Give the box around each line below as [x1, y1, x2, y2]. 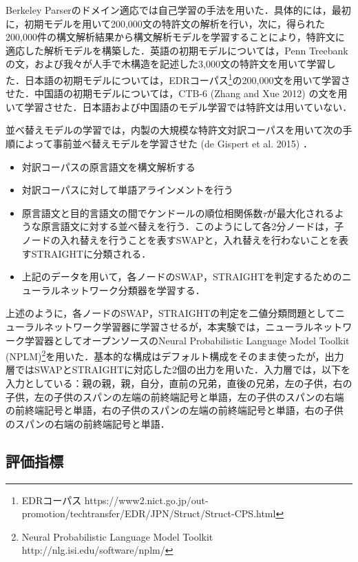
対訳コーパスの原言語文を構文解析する [21, 159, 196, 174]
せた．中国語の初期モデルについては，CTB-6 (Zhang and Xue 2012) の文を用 [6, 86, 348, 101]
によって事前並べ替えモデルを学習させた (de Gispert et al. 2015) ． [14, 136, 313, 150]
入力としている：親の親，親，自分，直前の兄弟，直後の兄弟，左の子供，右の [6, 375, 352, 390]
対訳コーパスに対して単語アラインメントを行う [21, 183, 233, 197]
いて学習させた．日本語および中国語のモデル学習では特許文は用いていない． [6, 99, 352, 114]
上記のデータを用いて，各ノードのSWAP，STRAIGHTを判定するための [21, 269, 342, 284]
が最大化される [266, 205, 335, 220]
